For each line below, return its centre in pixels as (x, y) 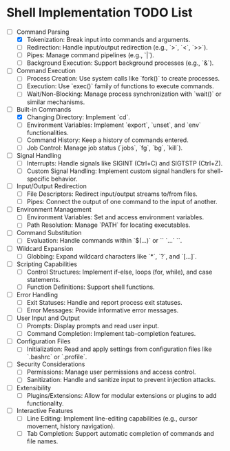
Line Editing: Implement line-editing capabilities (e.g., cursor (112, 418)
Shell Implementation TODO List (100, 13)
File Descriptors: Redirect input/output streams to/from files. (112, 194)
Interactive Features (45, 410)
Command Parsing (43, 32)
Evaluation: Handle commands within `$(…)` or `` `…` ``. (104, 241)
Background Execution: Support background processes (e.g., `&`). (120, 63)
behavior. (64, 179)
